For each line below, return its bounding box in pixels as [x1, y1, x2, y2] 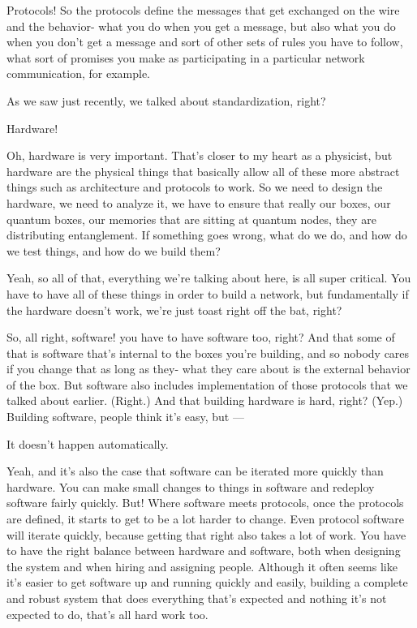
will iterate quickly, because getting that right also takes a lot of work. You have [6, 526, 406, 543]
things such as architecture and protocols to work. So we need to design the [6, 179, 383, 196]
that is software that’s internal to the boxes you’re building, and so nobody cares [6, 344, 410, 361]
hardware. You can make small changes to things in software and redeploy [6, 478, 375, 495]
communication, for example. [6, 65, 150, 82]
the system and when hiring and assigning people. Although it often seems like [6, 557, 398, 574]
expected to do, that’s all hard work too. [6, 605, 208, 622]
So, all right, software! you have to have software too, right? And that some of [6, 329, 395, 346]
